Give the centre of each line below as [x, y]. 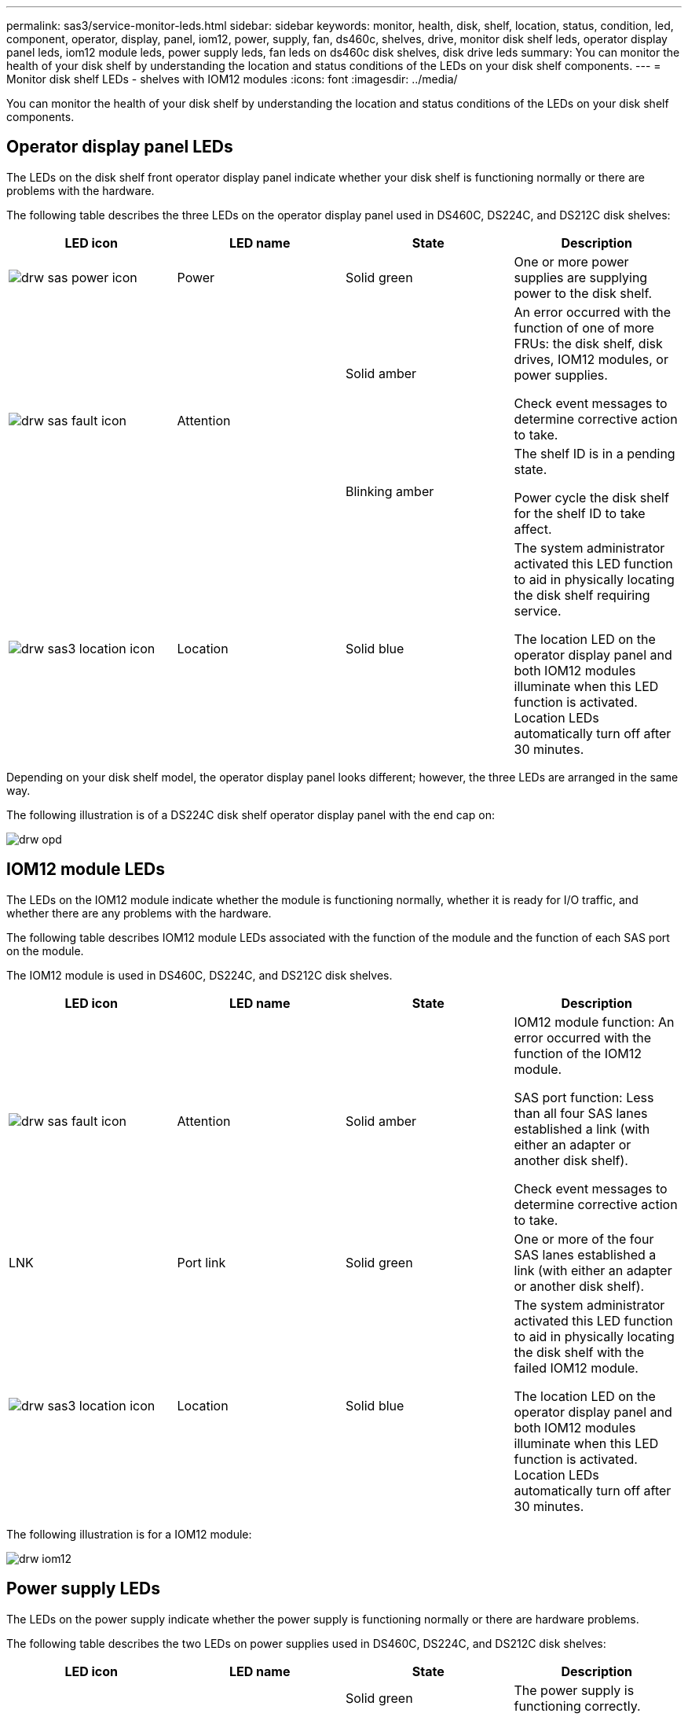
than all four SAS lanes [581, 1113]
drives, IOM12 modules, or [591, 359]
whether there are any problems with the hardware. [139, 913]
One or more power [571, 261]
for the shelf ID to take [580, 513]
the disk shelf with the [579, 1352]
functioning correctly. [577, 1706]
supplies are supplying [581, 277]
